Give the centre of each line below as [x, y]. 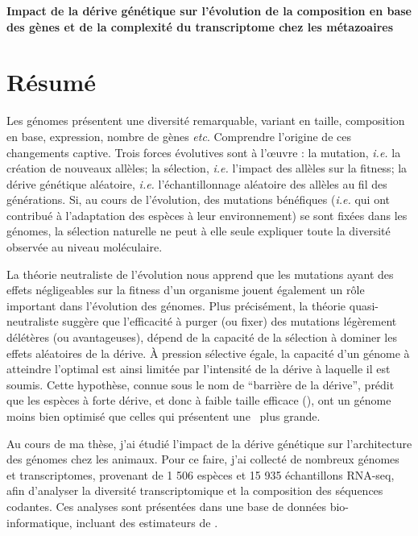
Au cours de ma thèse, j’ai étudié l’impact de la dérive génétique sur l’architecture [209, 443]
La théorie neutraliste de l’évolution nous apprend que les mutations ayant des [200, 274]
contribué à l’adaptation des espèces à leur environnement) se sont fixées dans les [207, 215]
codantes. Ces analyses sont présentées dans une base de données [167, 506]
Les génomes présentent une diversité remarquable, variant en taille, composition [206, 120]
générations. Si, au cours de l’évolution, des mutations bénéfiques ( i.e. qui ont [198, 199]
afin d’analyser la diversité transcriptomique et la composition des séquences [195, 490]
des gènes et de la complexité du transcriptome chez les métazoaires [200, 26]
